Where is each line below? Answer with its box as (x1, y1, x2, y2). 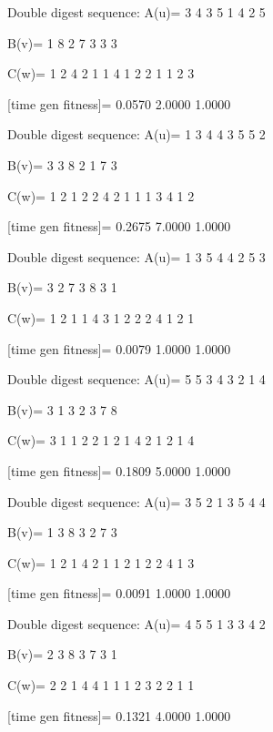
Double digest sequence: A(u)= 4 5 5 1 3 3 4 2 (7, 614, 266, 633)
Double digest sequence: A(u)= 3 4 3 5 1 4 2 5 (7, 3, 266, 21)
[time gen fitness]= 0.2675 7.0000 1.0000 (7, 217, 231, 236)
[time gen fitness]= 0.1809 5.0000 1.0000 (7, 461, 231, 480)
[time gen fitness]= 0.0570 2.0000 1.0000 (7, 94, 231, 113)
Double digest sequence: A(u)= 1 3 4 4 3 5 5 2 (7, 125, 266, 144)
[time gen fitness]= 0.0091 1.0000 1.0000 (7, 584, 231, 603)
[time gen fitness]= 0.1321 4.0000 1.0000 (7, 706, 231, 725)
